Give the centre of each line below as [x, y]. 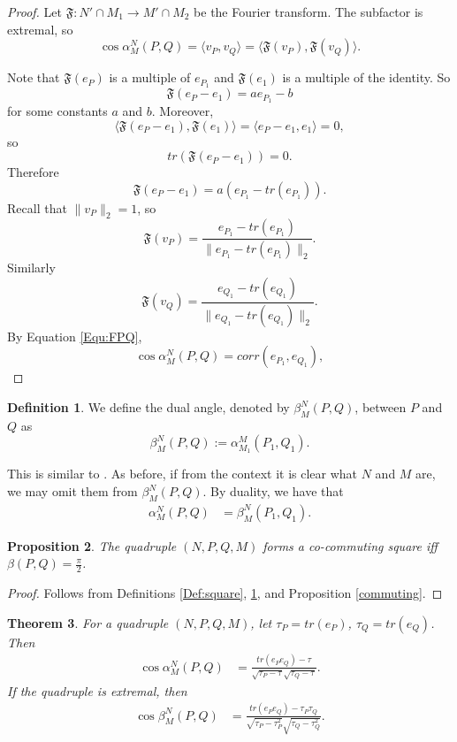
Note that [34, 77]
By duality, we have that [277, 491]
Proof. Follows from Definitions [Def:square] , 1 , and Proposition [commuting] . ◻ [225, 593]
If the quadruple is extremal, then [97, 690]
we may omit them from [72, 491]
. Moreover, [183, 110]
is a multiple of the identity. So [366, 77]
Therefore [33, 172]
